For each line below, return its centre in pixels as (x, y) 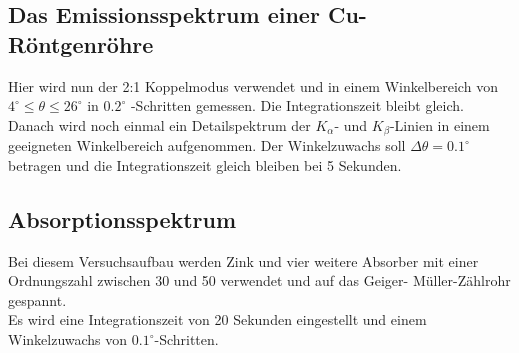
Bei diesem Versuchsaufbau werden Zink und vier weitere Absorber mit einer (243, 260)
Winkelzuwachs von (68, 339)
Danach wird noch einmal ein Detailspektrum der (159, 124)
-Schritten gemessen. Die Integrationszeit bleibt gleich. (297, 105)
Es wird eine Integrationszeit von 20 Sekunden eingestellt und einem (217, 319)
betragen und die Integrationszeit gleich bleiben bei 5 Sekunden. (205, 164)
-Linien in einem (439, 124)
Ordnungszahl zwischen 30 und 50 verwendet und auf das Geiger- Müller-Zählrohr (259, 280)
